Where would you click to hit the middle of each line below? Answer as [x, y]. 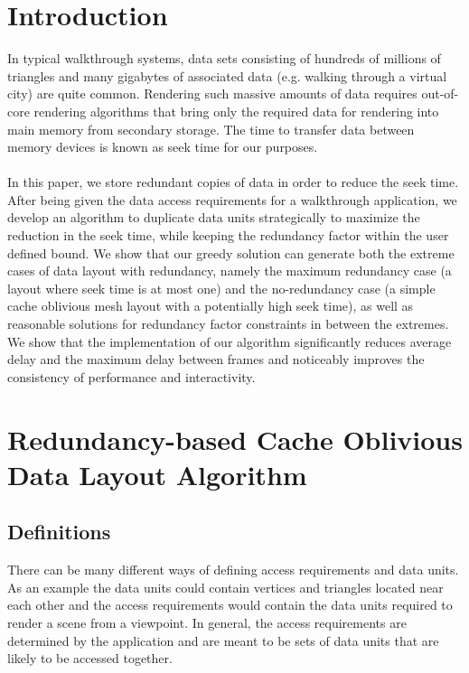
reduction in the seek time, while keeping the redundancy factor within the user [228, 235]
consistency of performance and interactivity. [131, 376]
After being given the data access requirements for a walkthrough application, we [232, 199]
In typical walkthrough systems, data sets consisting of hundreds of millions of [224, 58]
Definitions [59, 532]
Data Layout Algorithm [157, 474]
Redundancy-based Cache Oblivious [235, 439]
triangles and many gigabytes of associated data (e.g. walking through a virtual [227, 75]
